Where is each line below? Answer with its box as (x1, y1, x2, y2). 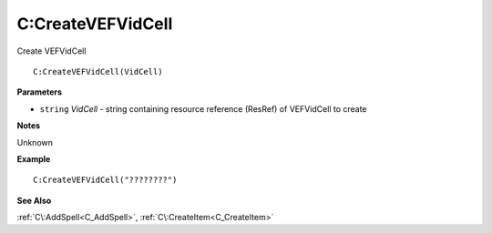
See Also (16, 195, 52, 206)
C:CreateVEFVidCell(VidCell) (33, 66, 163, 76)
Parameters (16, 86, 63, 97)
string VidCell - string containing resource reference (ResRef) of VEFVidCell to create (39, 103, 368, 114)
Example (16, 153, 51, 164)
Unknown (16, 137, 54, 147)
